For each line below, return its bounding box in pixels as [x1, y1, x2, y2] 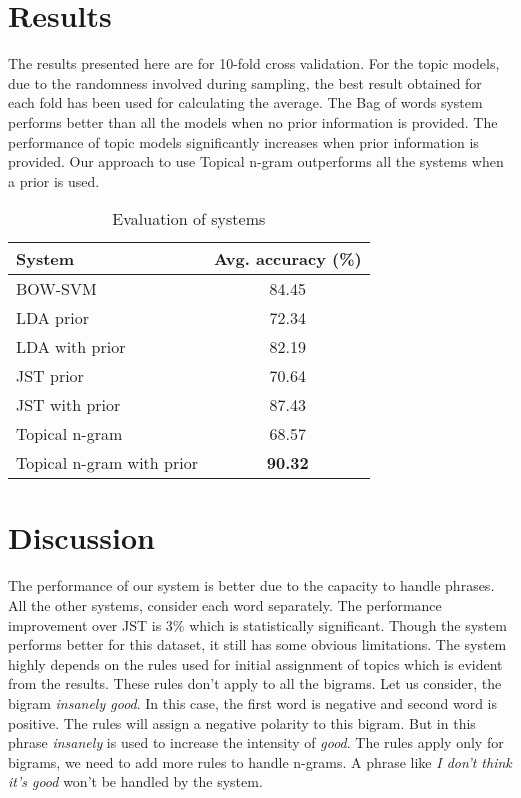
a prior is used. [8, 170, 100, 191]
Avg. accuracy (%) [213, 247, 362, 271]
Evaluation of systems [112, 207, 266, 231]
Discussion [8, 517, 155, 558]
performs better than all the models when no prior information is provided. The [8, 111, 498, 132]
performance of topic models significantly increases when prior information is [8, 131, 479, 152]
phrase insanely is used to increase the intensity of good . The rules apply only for [8, 732, 504, 753]
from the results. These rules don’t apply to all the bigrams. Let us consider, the [8, 673, 502, 694]
